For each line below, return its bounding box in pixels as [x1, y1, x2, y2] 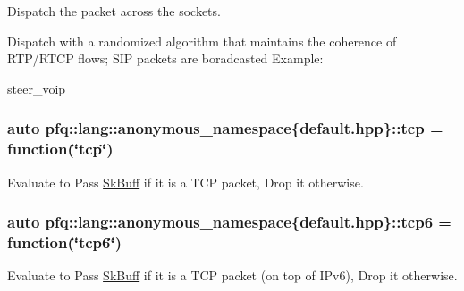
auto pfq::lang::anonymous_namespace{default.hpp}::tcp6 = [7, 211, 451, 233]
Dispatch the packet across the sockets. [7, 2, 221, 20]
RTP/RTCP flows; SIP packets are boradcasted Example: [7, 49, 324, 68]
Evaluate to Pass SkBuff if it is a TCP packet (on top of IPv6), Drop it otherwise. [7, 266, 458, 285]
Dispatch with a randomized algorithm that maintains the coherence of [7, 31, 397, 50]
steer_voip [7, 79, 66, 97]
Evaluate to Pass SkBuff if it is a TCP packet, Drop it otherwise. [7, 172, 364, 191]
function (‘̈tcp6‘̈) [7, 230, 122, 253]
